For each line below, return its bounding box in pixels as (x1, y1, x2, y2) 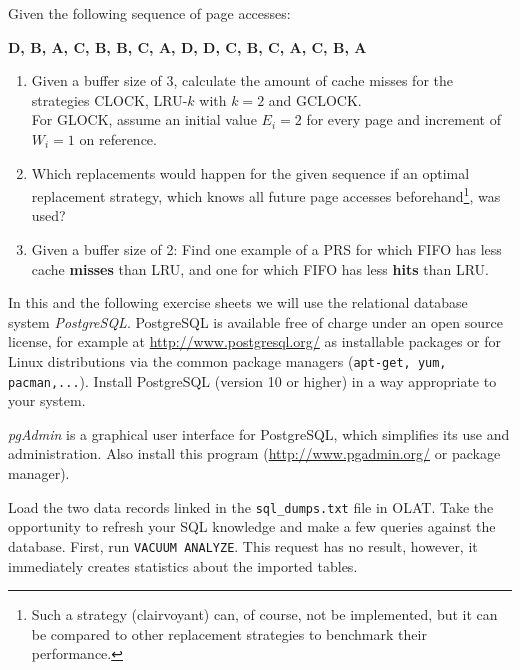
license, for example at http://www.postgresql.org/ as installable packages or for (8, 331, 501, 352)
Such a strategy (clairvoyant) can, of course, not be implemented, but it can (31, 604, 498, 625)
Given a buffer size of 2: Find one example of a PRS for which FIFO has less (31, 239, 502, 259)
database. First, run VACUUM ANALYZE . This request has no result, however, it (8, 535, 478, 556)
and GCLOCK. (268, 89, 362, 110)
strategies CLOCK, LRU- (31, 89, 188, 110)
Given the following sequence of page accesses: (8, 3, 291, 23)
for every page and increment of (306, 109, 501, 130)
